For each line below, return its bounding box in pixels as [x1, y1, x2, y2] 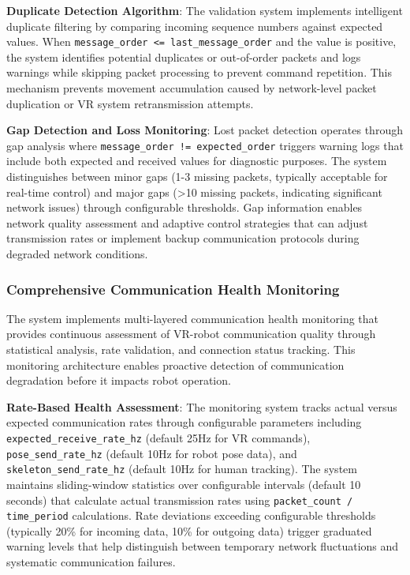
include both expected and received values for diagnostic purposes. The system [6, 152, 387, 169]
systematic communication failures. [6, 554, 176, 570]
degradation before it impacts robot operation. [6, 372, 231, 389]
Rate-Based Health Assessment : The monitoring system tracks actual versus [6, 398, 397, 415]
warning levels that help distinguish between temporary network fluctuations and [6, 538, 399, 554]
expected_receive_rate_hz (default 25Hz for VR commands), [6, 430, 311, 445]
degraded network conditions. [6, 246, 148, 262]
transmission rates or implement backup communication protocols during [6, 230, 360, 246]
